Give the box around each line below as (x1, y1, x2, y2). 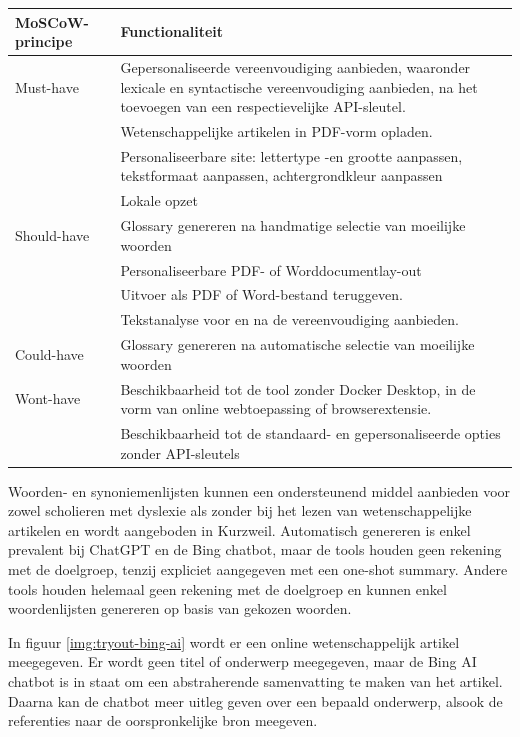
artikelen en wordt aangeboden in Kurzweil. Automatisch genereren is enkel (8, 519, 471, 540)
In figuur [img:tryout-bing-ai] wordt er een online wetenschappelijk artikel (8, 631, 460, 652)
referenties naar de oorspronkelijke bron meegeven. (8, 710, 318, 731)
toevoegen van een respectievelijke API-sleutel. (120, 96, 406, 117)
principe (15, 31, 73, 52)
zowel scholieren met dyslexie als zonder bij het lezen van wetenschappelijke (8, 500, 472, 521)
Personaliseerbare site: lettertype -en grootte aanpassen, (120, 145, 463, 166)
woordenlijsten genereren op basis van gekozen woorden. (8, 598, 352, 619)
